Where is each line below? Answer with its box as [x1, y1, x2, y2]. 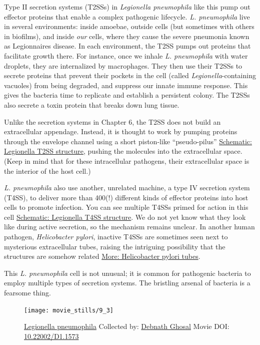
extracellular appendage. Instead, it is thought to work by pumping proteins [4, 126, 237, 137]
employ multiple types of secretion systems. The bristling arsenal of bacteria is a [4, 277, 250, 288]
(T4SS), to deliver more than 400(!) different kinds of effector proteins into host [4, 192, 248, 202]
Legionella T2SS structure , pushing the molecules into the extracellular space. [4, 146, 242, 156]
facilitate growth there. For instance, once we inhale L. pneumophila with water [4, 50, 248, 61]
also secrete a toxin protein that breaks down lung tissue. [4, 99, 179, 110]
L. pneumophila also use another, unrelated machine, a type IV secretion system [4, 182, 250, 193]
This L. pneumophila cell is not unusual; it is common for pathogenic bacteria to [4, 267, 251, 278]
